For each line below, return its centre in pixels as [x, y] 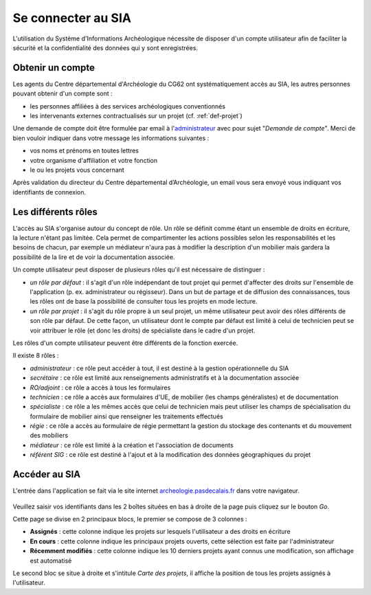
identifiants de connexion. [49, 192]
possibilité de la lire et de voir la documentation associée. [94, 257]
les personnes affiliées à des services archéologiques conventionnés [128, 106]
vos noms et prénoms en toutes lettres [85, 150]
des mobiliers [49, 436]
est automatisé [51, 561]
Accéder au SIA [47, 474]
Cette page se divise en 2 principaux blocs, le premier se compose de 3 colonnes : [130, 519]
